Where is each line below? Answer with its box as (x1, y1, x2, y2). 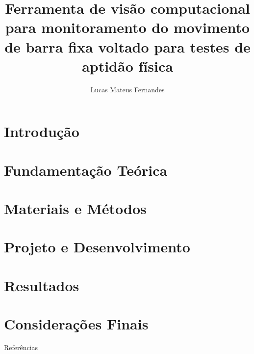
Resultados (4, 275, 79, 295)
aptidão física (82, 55, 173, 76)
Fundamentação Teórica (4, 160, 168, 180)
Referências (4, 342, 38, 353)
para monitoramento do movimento (5, 17, 250, 37)
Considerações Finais (4, 314, 149, 334)
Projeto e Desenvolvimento (4, 237, 190, 257)
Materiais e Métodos (4, 198, 147, 218)
